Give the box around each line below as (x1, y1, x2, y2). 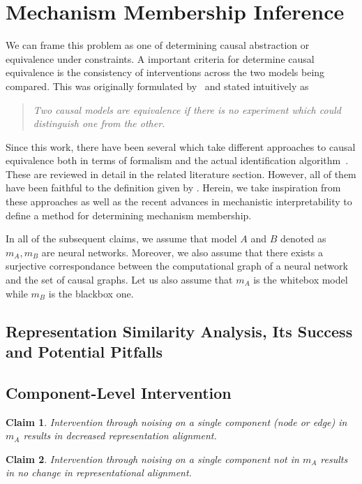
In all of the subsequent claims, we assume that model (6, 231, 237, 246)
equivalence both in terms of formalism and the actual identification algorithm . (6, 153, 349, 168)
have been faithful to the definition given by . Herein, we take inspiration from (6, 180, 341, 195)
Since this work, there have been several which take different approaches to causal (6, 139, 356, 154)
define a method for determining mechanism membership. (6, 207, 252, 222)
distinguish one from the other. (33, 116, 165, 131)
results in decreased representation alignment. (23, 428, 217, 443)
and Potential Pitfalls (6, 341, 163, 362)
